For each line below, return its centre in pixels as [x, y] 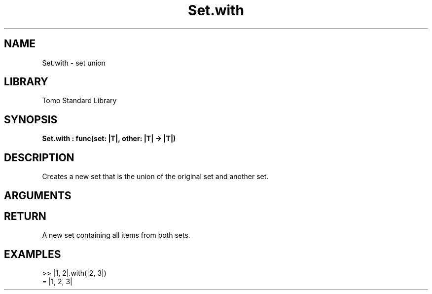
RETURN [25, 216]
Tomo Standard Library [79, 101]
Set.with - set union [74, 63]
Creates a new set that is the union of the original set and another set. [155, 177]
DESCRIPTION [39, 157]
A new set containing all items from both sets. [116, 235]
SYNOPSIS [31, 119]
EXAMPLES [33, 254]
